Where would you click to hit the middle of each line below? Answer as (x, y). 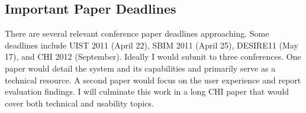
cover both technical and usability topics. (79, 103)
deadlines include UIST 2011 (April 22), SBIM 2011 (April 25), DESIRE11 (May (152, 45)
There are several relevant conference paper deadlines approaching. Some (137, 33)
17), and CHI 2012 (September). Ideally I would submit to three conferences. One (153, 56)
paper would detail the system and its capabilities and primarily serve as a (140, 68)
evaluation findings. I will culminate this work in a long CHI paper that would (147, 91)
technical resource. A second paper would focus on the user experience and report (153, 80)
